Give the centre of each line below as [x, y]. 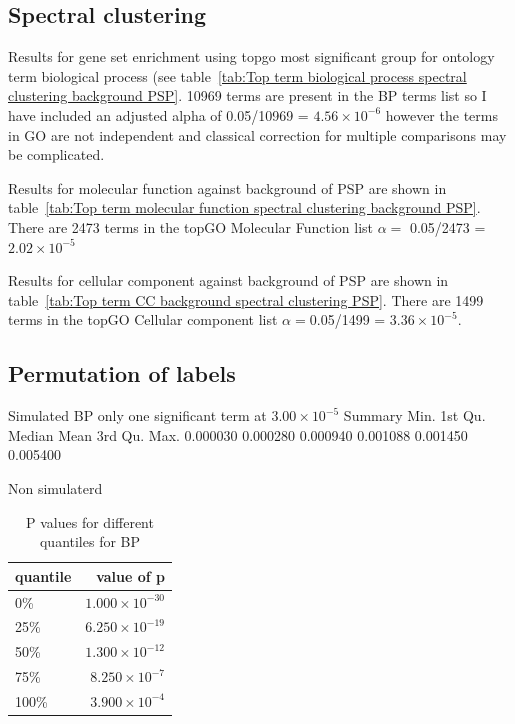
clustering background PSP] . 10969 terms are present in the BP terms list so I [247, 95]
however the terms [441, 114]
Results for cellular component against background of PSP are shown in [228, 280]
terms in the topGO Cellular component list [143, 319]
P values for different [90, 521]
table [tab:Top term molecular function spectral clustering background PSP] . [244, 207]
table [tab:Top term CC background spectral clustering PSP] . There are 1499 [246, 299]
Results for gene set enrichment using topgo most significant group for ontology [251, 56]
